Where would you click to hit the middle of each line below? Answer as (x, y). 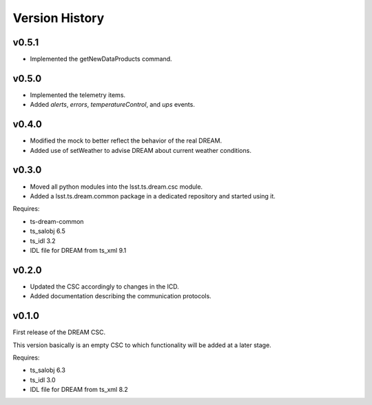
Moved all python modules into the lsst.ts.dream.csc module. (116, 187)
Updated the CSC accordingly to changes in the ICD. (104, 287)
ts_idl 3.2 (43, 240)
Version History (59, 18)
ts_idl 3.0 (43, 380)
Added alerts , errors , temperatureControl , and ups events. (113, 105)
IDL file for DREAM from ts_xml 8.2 (79, 390)
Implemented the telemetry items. (78, 95)
